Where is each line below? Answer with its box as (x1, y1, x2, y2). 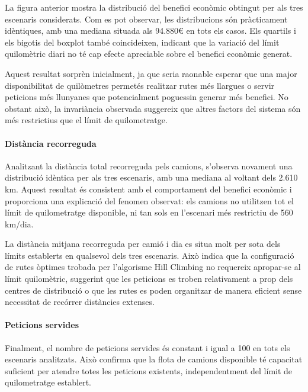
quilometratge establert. (5, 376, 91, 388)
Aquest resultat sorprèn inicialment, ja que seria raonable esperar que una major (5, 67, 297, 79)
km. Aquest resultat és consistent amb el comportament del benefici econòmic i (5, 182, 292, 195)
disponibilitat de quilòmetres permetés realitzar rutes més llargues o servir (5, 79, 275, 91)
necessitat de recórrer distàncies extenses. (5, 295, 155, 308)
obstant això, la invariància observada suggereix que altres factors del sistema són (5, 102, 301, 114)
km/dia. (5, 217, 34, 230)
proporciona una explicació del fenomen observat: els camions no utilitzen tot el (5, 194, 294, 207)
